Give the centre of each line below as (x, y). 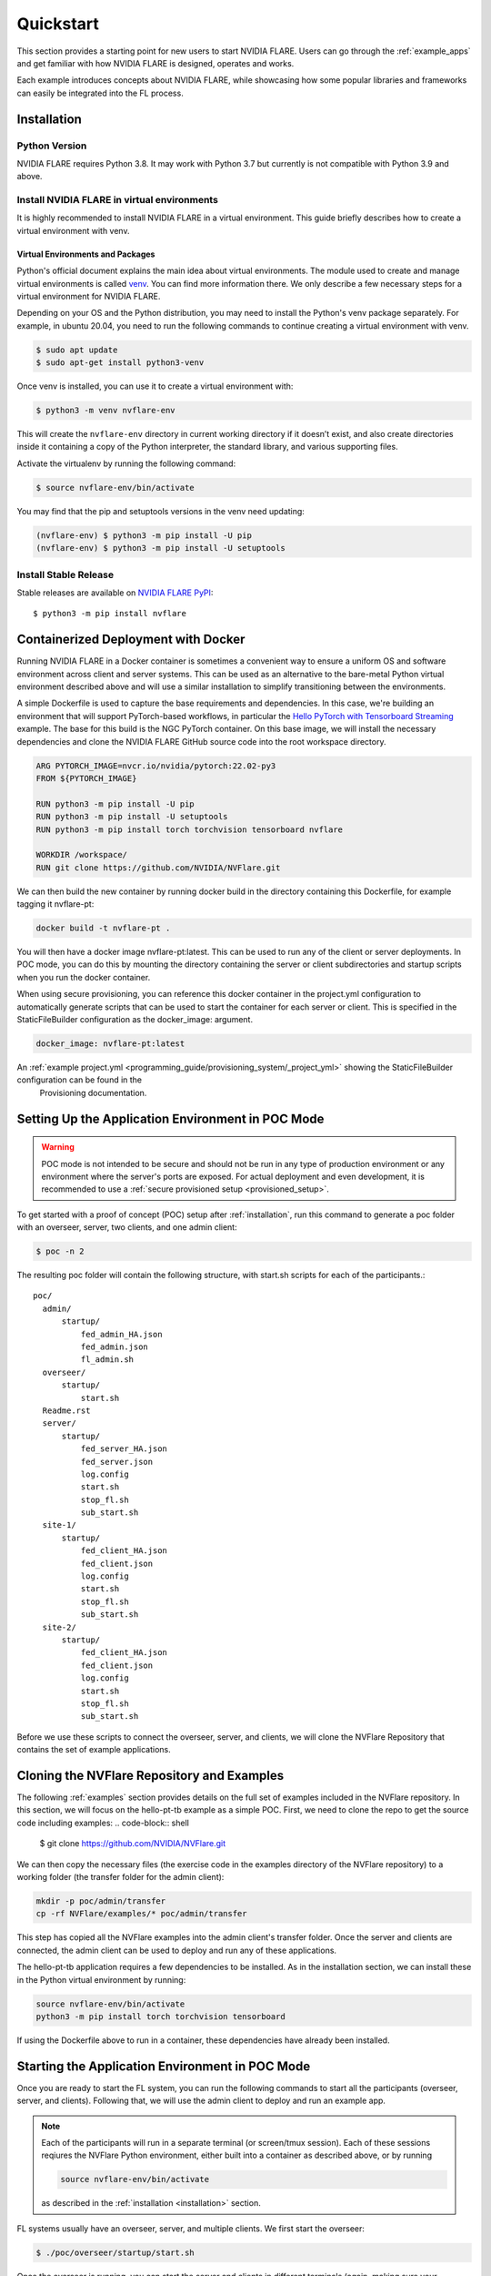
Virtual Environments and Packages (86, 254)
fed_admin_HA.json (121, 1334)
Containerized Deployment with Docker (131, 640)
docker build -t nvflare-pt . (103, 928)
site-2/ (59, 1627)
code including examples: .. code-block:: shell (103, 1823)
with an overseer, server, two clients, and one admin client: (127, 1227)
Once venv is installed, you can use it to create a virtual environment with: (155, 386)
